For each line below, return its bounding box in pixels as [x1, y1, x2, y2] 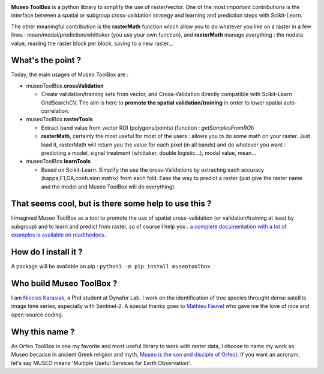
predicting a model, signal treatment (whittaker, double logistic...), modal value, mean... [41, 149, 256, 156]
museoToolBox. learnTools [26, 158, 91, 165]
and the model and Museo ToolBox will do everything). [41, 183, 176, 190]
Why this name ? [11, 327, 75, 337]
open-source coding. [11, 311, 64, 318]
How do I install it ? [11, 247, 83, 258]
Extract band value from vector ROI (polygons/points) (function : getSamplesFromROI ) [41, 124, 254, 131]
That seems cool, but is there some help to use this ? [11, 199, 212, 209]
